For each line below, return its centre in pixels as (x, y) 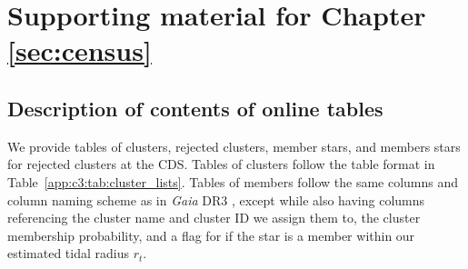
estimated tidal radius (68, 253)
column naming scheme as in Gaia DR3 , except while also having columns (216, 199)
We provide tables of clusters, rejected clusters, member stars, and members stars (234, 146)
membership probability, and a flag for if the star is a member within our (211, 235)
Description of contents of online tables (195, 108)
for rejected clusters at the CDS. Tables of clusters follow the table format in (221, 164)
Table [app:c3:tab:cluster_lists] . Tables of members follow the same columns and (233, 181)
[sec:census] (80, 50)
